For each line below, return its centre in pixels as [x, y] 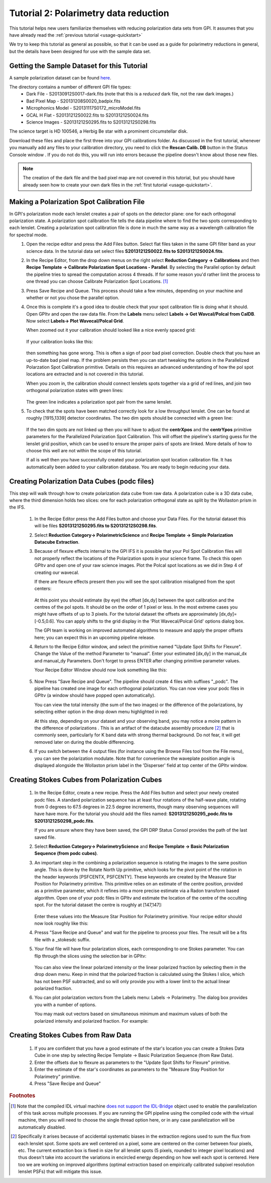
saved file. [45, 837]
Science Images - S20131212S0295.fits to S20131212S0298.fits [91, 122]
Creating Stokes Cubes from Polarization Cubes [86, 780]
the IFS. [17, 507]
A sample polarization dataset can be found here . [60, 77]
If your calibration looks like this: [60, 341]
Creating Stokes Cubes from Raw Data [70, 1035]
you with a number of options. [65, 1005]
